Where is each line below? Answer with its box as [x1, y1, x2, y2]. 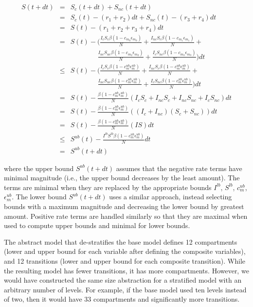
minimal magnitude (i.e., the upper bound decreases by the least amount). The [4, 173, 240, 183]
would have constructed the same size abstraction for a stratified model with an [4, 275, 242, 285]
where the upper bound [4, 163, 74, 173]
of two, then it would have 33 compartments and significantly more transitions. [4, 294, 240, 304]
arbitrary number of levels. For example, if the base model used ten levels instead [4, 284, 247, 294]
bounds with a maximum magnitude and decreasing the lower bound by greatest [4, 201, 244, 211]
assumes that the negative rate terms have [116, 163, 242, 173]
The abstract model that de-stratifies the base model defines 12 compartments [4, 236, 237, 247]
